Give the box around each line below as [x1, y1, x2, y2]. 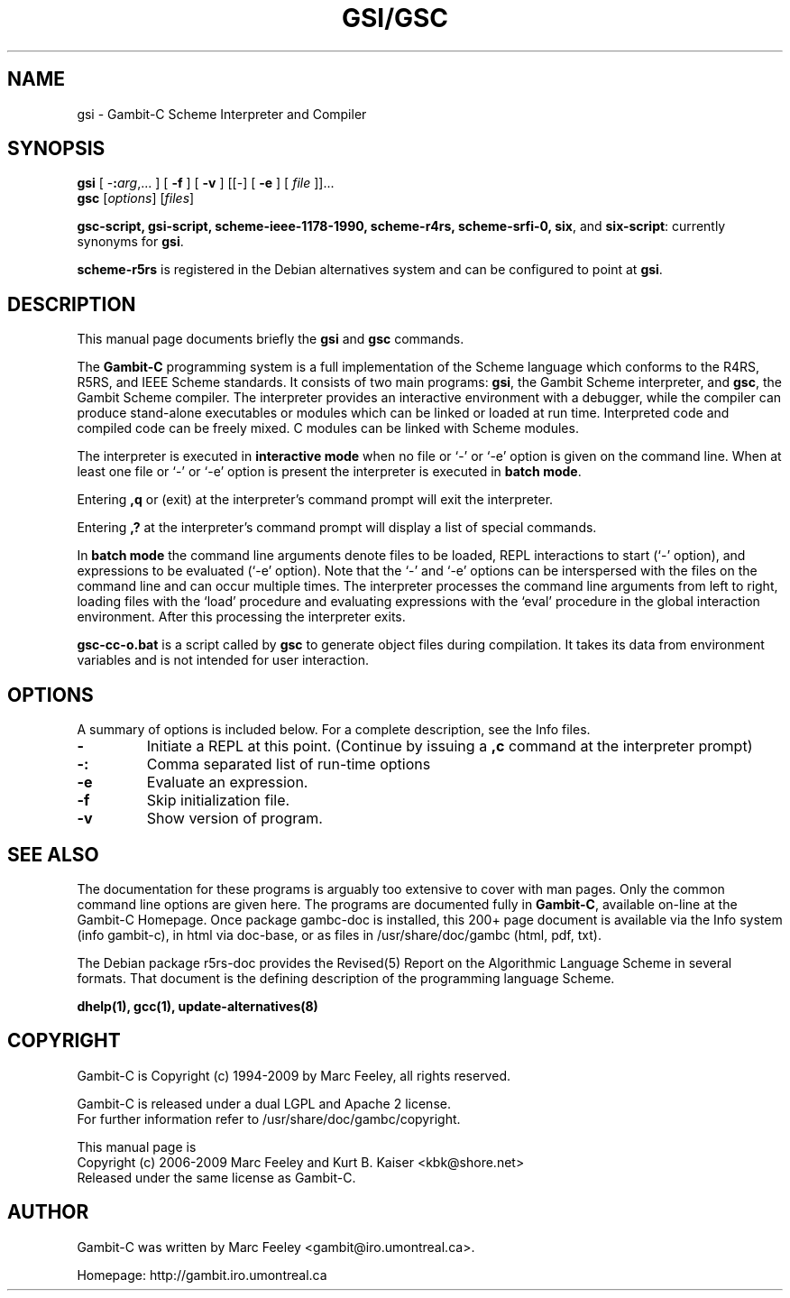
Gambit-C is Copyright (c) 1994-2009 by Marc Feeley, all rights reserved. [77, 1067, 510, 1083]
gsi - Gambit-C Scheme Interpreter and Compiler [77, 106, 367, 122]
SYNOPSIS [7, 137, 106, 161]
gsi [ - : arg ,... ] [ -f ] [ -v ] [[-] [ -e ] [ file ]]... [77, 175, 335, 191]
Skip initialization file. [146, 791, 290, 810]
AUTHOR [7, 1201, 89, 1224]
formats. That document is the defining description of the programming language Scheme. [77, 970, 615, 986]
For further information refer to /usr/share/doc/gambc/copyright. [77, 1110, 461, 1127]
